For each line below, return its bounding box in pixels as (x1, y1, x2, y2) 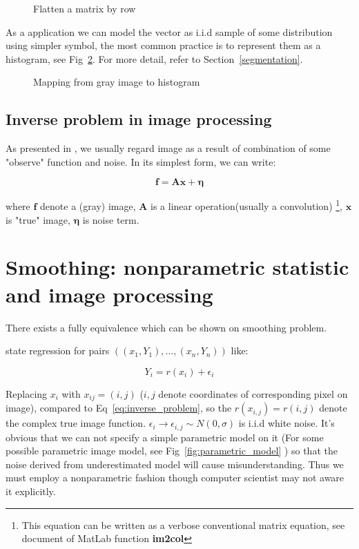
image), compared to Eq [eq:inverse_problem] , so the (6, 401, 232, 415)
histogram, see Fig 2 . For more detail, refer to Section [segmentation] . (6, 51, 303, 66)
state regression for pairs (6, 343, 110, 358)
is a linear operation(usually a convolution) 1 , (151, 197, 343, 213)
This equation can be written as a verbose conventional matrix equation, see (21, 517, 345, 532)
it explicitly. (6, 483, 56, 498)
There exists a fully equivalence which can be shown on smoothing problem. (6, 320, 327, 334)
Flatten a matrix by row (33, 1, 136, 15)
